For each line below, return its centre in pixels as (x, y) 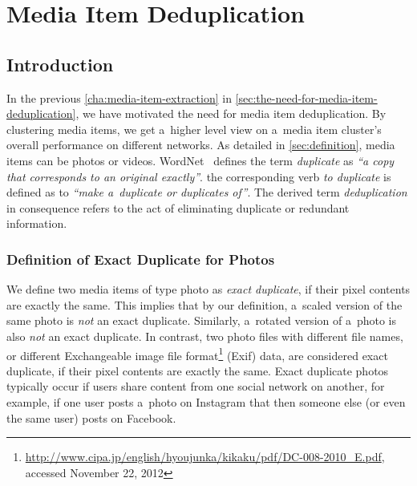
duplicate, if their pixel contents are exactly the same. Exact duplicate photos (198, 370)
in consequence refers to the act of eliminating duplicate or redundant (178, 207)
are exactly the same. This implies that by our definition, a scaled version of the (204, 304)
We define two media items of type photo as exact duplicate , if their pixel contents (208, 289)
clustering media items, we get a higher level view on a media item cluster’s (194, 129)
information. (37, 223)
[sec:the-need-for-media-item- (306, 97)
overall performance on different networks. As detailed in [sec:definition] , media (201, 145)
